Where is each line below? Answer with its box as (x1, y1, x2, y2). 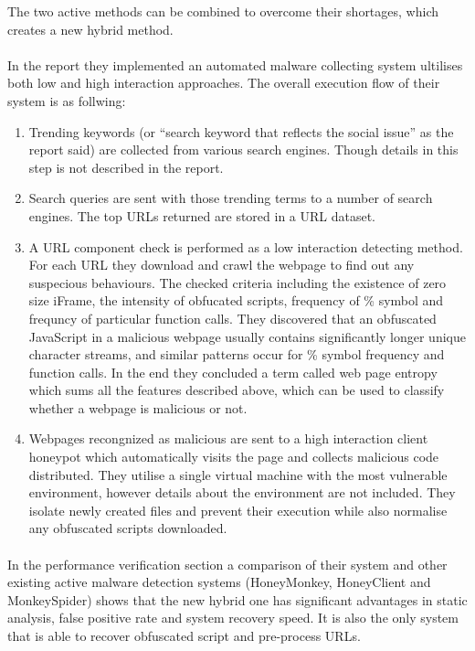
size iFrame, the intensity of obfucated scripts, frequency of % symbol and (28, 291, 444, 310)
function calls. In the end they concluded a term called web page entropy (28, 362, 438, 381)
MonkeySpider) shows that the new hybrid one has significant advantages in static (7, 590, 468, 609)
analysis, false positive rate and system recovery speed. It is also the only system (7, 608, 459, 627)
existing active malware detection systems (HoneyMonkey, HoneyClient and (7, 572, 431, 592)
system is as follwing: (7, 91, 126, 110)
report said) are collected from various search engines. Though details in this (28, 140, 459, 159)
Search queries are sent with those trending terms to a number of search (28, 188, 433, 208)
